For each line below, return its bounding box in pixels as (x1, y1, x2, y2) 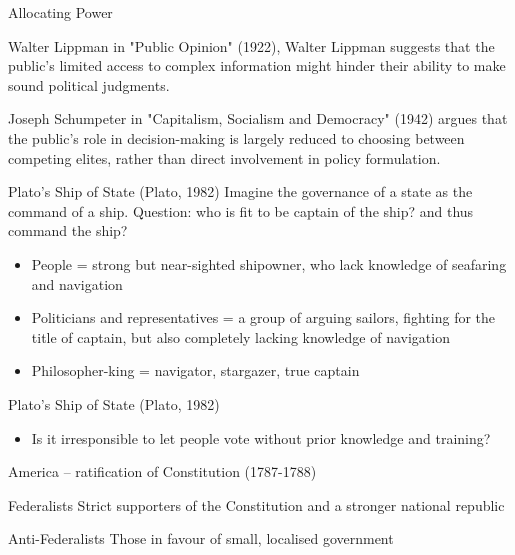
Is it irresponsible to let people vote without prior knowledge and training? (31, 427, 491, 448)
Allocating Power (8, 2, 113, 22)
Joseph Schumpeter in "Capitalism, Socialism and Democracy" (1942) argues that (8, 108, 508, 129)
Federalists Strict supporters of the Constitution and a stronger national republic (8, 494, 505, 515)
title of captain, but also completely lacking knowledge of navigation (31, 326, 450, 347)
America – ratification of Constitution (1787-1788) (8, 461, 317, 482)
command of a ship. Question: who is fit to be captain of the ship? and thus (8, 200, 474, 221)
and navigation (31, 273, 123, 294)
